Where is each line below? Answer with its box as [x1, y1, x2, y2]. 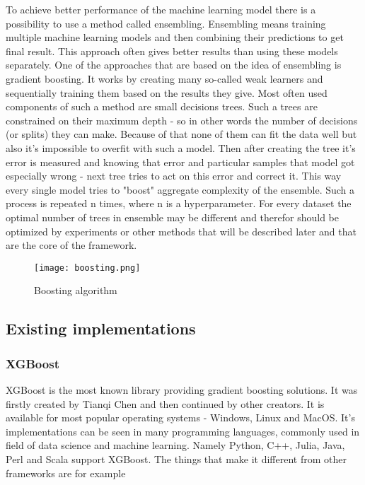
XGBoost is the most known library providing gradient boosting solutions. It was [6, 382, 358, 397]
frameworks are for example [6, 465, 126, 480]
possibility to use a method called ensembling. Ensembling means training [6, 16, 326, 30]
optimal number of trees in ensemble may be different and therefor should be [6, 209, 339, 224]
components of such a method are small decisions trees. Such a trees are [6, 99, 318, 114]
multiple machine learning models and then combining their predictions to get [6, 30, 344, 45]
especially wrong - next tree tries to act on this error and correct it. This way [6, 168, 342, 183]
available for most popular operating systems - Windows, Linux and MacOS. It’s [6, 410, 355, 425]
